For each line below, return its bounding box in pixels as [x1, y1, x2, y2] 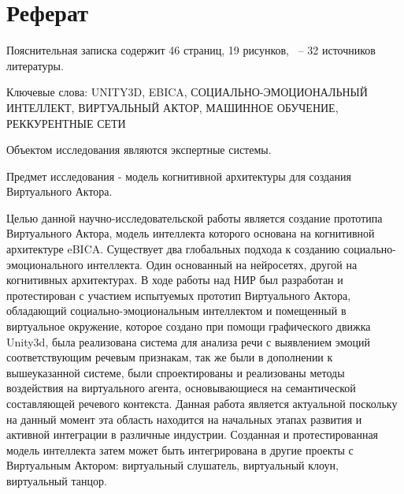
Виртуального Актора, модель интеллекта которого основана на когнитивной [6, 225, 375, 241]
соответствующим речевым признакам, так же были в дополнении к [6, 349, 333, 365]
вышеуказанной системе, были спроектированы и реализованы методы [6, 364, 345, 380]
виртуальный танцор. [6, 472, 107, 488]
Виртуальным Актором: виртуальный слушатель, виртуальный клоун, [6, 457, 339, 473]
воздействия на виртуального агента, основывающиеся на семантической [6, 380, 356, 396]
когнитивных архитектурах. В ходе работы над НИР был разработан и [6, 271, 343, 288]
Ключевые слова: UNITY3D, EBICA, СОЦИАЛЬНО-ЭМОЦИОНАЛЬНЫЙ [6, 84, 368, 100]
